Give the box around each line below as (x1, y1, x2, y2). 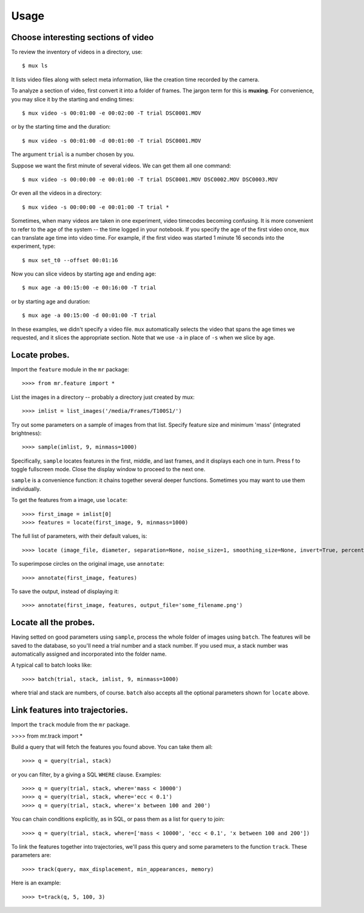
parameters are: (11, 852, 52, 859)
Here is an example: (11, 879, 61, 886)
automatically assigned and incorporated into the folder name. (11, 650, 167, 658)
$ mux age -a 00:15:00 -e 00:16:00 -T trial (22, 284, 157, 291)
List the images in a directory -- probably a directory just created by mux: (11, 393, 195, 401)
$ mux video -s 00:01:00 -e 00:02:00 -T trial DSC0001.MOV (22, 110, 201, 117)
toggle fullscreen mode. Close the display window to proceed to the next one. (11, 466, 206, 473)
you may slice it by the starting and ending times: (11, 95, 134, 103)
